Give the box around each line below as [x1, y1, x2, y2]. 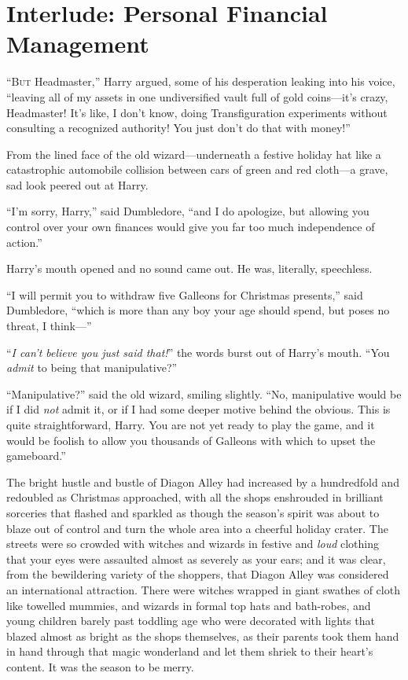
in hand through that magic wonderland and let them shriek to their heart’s [6, 643, 373, 660]
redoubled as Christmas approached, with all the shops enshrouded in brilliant [6, 489, 384, 505]
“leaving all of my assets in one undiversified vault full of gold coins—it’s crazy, [6, 88, 388, 105]
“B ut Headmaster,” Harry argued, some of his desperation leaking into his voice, [6, 73, 395, 90]
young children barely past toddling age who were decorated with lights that [6, 612, 375, 629]
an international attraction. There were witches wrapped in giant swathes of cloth [6, 581, 400, 597]
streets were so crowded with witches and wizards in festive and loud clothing [6, 535, 379, 552]
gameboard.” [6, 447, 66, 464]
